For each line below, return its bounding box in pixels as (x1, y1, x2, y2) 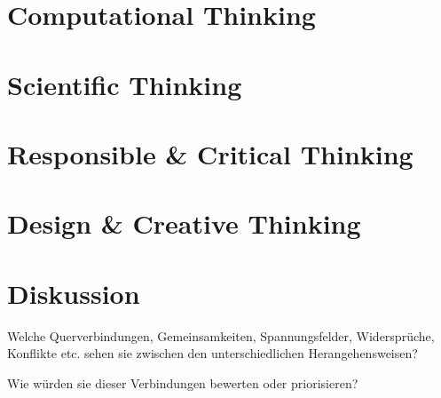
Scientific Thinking (7, 66, 242, 102)
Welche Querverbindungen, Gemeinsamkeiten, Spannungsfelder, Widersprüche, (7, 326, 435, 345)
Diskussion (7, 275, 140, 311)
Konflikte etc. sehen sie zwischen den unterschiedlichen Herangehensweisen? (7, 344, 418, 362)
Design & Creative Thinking (7, 205, 361, 242)
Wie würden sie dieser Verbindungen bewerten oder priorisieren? (7, 373, 358, 392)
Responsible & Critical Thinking (7, 135, 413, 171)
